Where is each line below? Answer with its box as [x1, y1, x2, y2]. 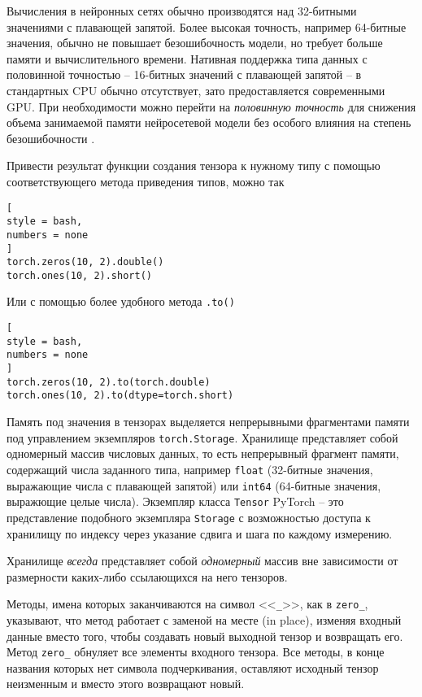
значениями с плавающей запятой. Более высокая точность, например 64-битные [7, 18, 407, 35]
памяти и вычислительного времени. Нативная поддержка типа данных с [7, 50, 368, 67]
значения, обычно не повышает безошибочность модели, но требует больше [7, 34, 383, 51]
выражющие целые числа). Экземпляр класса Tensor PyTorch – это [7, 493, 344, 510]
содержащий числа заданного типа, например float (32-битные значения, [7, 460, 373, 477]
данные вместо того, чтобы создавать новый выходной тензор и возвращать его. [7, 627, 403, 644]
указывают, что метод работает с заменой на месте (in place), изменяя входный [7, 611, 402, 628]
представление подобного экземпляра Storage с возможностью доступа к [7, 508, 371, 525]
